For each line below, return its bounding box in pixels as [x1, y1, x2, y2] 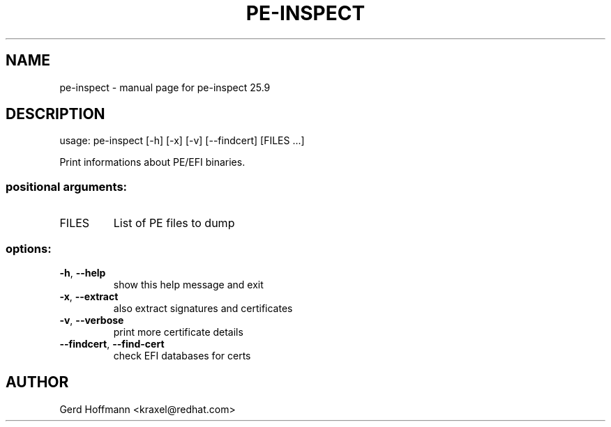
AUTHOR [6, 373, 69, 391]
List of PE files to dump [113, 216, 235, 231]
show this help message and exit [113, 278, 264, 290]
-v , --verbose [59, 313, 124, 326]
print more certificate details [113, 325, 243, 338]
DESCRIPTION [6, 105, 105, 123]
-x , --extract [59, 290, 119, 302]
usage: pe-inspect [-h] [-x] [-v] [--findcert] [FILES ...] [59, 134, 305, 147]
